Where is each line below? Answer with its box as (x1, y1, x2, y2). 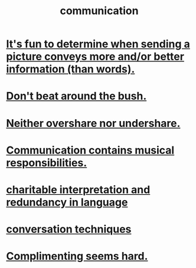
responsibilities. (6, 156, 87, 169)
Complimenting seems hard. (6, 250, 148, 263)
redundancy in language (6, 195, 128, 209)
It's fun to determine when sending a (6, 37, 191, 51)
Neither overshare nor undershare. (6, 116, 181, 130)
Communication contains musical (6, 143, 175, 157)
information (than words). (6, 63, 135, 76)
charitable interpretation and (6, 183, 151, 196)
